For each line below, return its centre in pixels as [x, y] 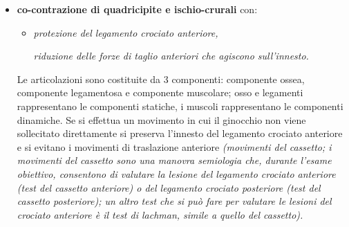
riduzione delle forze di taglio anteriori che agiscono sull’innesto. [171, 56]
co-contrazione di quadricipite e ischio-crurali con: [137, 9]
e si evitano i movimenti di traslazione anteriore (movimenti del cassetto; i [174, 146]
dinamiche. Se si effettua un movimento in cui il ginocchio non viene [161, 119]
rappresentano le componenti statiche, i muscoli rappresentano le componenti [180, 106]
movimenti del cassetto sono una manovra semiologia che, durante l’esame [174, 160]
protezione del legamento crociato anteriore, [126, 32]
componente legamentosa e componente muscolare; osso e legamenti [160, 92]
